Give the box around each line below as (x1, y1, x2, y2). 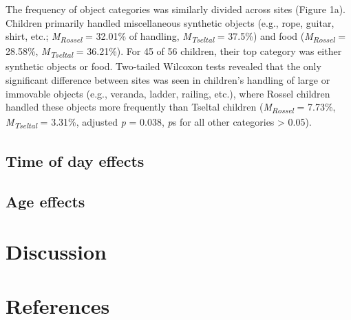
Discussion (6, 238, 107, 266)
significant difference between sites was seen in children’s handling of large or (6, 73, 330, 87)
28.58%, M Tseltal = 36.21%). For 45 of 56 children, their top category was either (6, 44, 342, 60)
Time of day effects (6, 150, 145, 171)
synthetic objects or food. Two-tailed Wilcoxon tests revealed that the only (6, 59, 321, 73)
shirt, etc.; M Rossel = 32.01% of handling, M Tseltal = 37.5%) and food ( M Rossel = (6, 29, 346, 45)
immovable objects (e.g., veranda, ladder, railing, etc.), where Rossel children (6, 86, 330, 100)
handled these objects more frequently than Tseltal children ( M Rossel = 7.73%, (6, 100, 336, 116)
